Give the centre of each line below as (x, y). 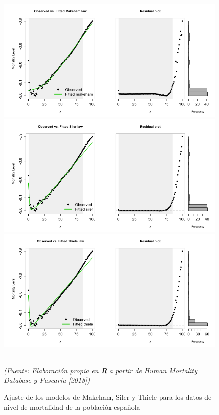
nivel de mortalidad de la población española (72, 406)
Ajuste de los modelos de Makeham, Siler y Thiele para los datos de (108, 396)
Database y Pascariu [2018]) (47, 380)
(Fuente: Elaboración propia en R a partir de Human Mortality (101, 370)
